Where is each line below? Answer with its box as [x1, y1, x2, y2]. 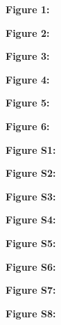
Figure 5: [6, 95, 50, 110]
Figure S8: [6, 306, 56, 320]
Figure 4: [6, 72, 50, 86]
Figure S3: [6, 189, 56, 203]
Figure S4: [6, 212, 56, 227]
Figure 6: [6, 118, 50, 133]
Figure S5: [6, 235, 56, 250]
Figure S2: [6, 166, 56, 180]
